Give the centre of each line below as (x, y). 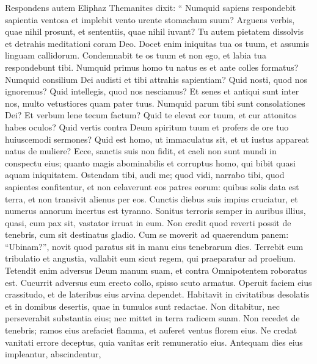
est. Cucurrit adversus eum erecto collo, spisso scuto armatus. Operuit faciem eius (158, 282)
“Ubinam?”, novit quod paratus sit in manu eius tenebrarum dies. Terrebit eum (154, 246)
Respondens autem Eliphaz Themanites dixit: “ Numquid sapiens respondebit (151, 7)
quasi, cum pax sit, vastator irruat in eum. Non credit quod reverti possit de (148, 222)
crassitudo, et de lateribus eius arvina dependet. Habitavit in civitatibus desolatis (157, 294)
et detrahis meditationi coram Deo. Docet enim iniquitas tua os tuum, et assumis (157, 43)
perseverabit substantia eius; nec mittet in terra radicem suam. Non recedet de (152, 318)
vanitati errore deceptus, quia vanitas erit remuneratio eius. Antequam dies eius (154, 342)
